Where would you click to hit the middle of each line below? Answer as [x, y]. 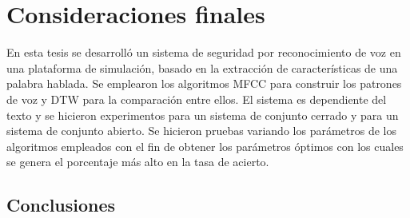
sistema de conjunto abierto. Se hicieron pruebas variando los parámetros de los [201, 131]
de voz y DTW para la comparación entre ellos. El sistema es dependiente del [197, 99]
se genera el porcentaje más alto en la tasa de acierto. [138, 162]
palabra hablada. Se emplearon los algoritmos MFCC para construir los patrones [204, 83]
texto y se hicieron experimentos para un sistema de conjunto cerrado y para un [203, 115]
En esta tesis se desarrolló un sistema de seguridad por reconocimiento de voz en [204, 52]
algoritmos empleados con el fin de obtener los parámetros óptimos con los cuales [205, 146]
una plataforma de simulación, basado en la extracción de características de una [202, 67]
